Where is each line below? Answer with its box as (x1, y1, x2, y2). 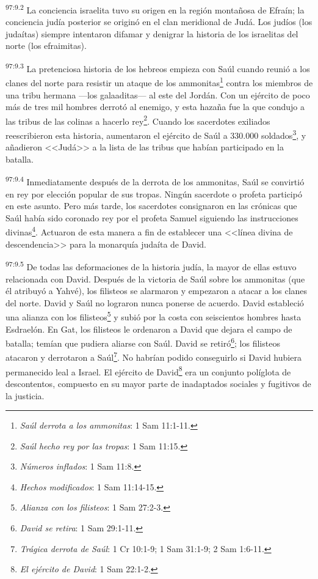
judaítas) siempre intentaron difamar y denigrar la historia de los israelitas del (5, 27, 298, 40)
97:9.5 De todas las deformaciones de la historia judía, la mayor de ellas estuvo (5, 259, 297, 273)
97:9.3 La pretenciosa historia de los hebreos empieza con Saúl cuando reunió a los (5, 61, 310, 75)
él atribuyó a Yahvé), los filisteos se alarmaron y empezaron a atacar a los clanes (5, 284, 308, 297)
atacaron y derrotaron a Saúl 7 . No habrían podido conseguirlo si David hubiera (5, 349, 302, 364)
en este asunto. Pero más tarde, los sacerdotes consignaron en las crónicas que (5, 199, 297, 212)
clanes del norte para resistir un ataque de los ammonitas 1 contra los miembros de (5, 75, 313, 89)
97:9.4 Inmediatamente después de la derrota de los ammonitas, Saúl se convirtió (5, 174, 305, 188)
